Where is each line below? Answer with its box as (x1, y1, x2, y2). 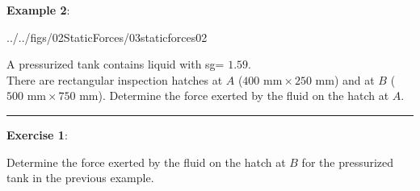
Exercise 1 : (6, 126, 68, 143)
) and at (334, 71, 375, 88)
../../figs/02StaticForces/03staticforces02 (6, 28, 208, 45)
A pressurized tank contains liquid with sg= (6, 56, 225, 73)
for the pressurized (301, 153, 394, 170)
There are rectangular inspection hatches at (6, 71, 223, 88)
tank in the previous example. (6, 169, 154, 186)
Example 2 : (6, 2, 70, 18)
